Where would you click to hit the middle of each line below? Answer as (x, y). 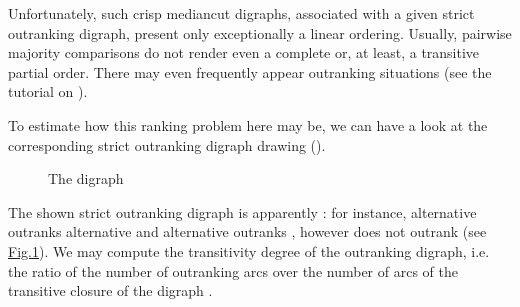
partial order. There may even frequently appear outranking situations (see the (250, 71)
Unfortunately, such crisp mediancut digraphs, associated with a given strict (241, 13)
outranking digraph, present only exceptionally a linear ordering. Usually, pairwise (260, 32)
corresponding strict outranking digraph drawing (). (167, 144)
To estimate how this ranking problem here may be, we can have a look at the (248, 124)
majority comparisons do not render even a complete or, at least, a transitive (244, 52)
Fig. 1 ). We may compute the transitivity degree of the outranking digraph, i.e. (249, 250)
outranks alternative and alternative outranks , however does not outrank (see (247, 231)
